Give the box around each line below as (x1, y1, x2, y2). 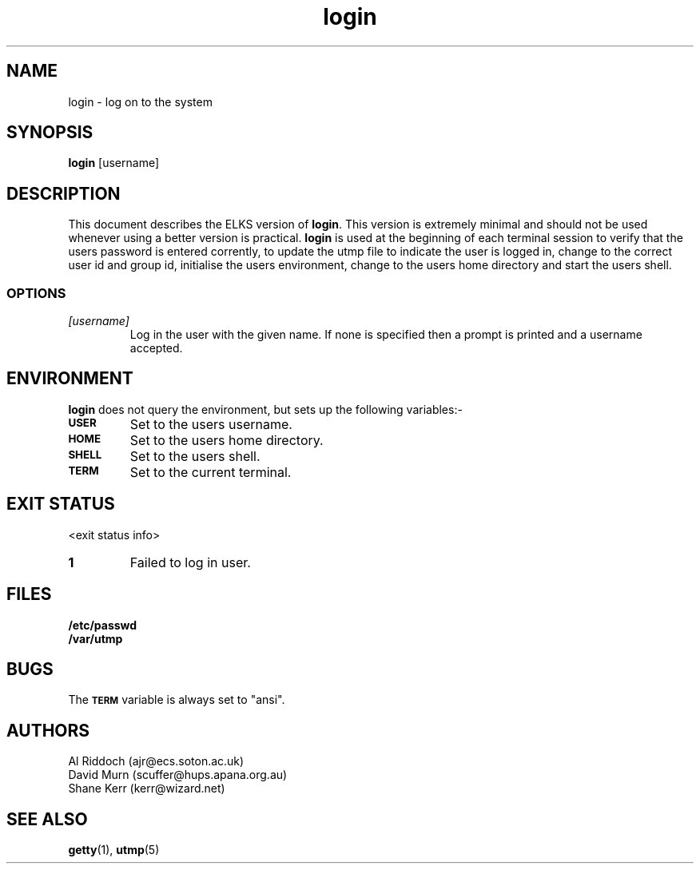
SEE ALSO (6, 808, 88, 829)
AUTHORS (6, 720, 90, 741)
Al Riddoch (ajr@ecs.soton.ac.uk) (68, 754, 245, 769)
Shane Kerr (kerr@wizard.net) (68, 781, 225, 796)
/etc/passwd (68, 618, 137, 632)
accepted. (129, 341, 183, 356)
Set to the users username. (129, 415, 292, 432)
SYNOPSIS (6, 122, 93, 143)
